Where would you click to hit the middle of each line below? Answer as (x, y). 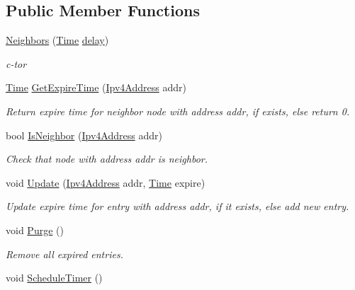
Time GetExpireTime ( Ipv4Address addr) (96, 87)
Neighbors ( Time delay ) (57, 40)
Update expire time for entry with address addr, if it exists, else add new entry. (177, 206)
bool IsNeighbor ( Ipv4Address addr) (84, 135)
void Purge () (35, 230)
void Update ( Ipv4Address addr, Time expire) (106, 182)
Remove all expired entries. (64, 254)
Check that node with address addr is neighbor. (107, 159)
